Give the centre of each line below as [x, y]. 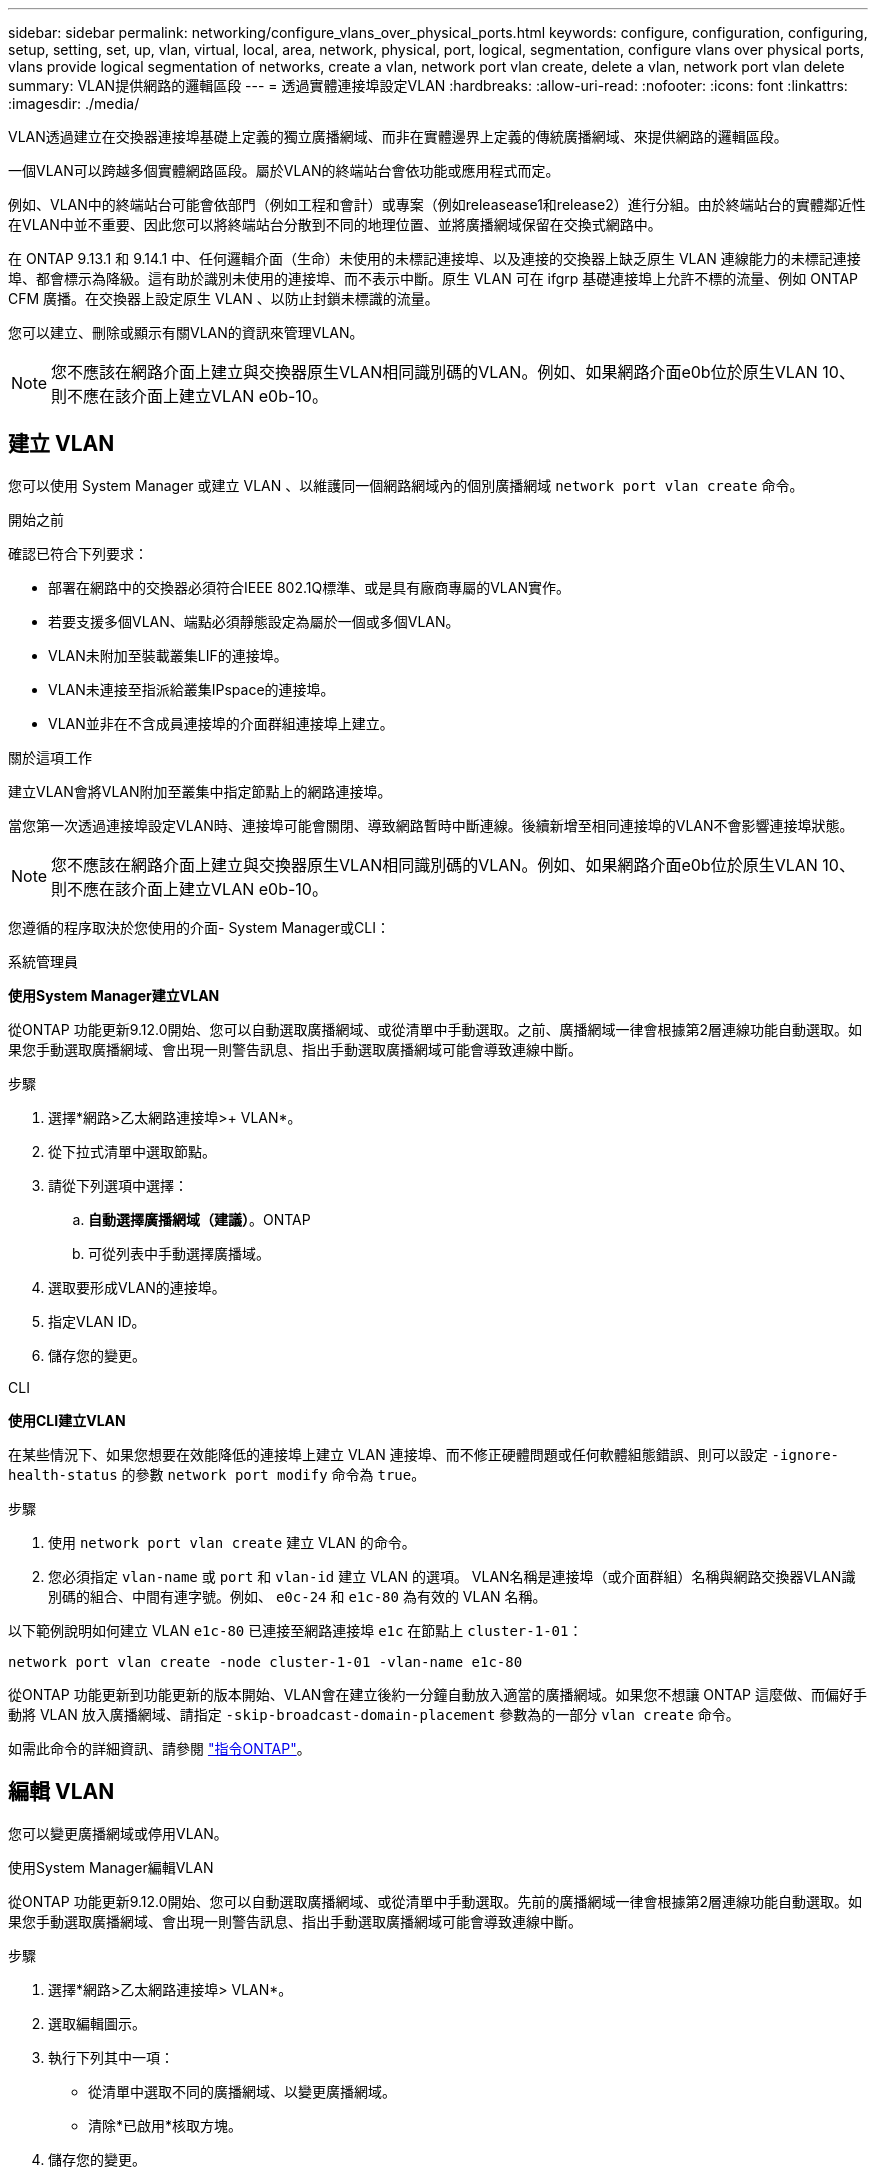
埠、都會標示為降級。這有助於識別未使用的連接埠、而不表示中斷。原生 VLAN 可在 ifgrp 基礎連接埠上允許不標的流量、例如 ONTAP [433, 278]
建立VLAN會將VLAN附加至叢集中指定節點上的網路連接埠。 [200, 791]
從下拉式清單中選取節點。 [132, 1151]
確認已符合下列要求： [78, 553]
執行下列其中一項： [111, 2057]
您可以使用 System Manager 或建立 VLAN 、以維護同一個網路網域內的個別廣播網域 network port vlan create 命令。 [406, 485]
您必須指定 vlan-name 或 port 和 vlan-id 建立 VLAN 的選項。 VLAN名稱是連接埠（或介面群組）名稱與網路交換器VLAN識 [452, 1576]
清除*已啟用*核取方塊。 [165, 2125]
